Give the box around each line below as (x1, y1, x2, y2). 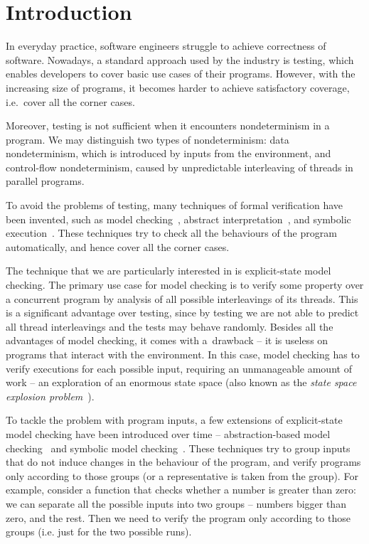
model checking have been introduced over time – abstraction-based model (6, 426, 331, 441)
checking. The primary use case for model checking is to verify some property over (6, 277, 364, 292)
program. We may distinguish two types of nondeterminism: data (6, 132, 289, 146)
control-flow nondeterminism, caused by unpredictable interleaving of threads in (6, 159, 353, 174)
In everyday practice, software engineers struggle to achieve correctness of (6, 38, 326, 53)
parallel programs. (6, 174, 85, 188)
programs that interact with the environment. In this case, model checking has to (6, 347, 360, 361)
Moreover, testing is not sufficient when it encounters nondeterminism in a (6, 118, 330, 133)
